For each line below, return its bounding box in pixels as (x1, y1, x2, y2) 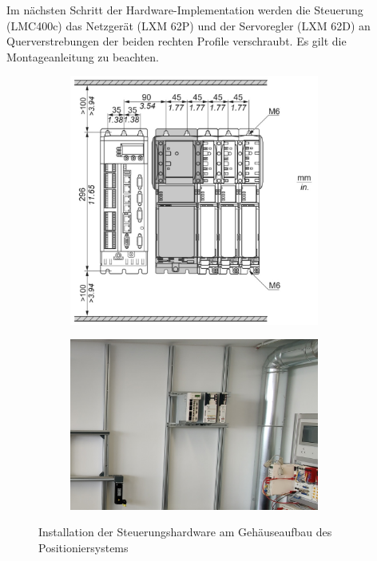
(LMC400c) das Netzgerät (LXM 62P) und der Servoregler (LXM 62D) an (6, 17, 371, 34)
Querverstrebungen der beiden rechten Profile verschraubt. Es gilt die (6, 33, 347, 49)
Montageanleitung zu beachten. (6, 48, 159, 65)
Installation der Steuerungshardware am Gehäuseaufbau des (38, 523, 332, 540)
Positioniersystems (38, 539, 129, 555)
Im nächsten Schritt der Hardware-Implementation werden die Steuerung (6, 2, 363, 18)
